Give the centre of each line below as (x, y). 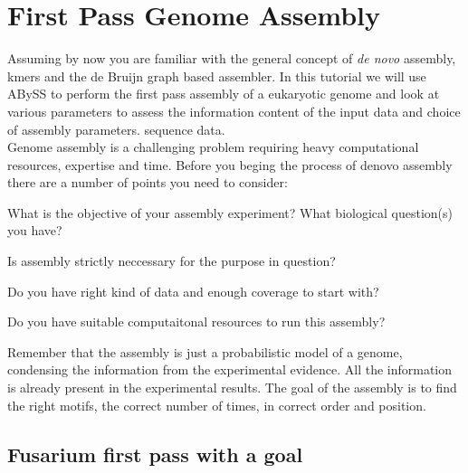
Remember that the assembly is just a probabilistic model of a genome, (205, 351)
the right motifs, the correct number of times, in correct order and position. (217, 405)
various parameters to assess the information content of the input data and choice (234, 111)
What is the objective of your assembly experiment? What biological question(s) (230, 212)
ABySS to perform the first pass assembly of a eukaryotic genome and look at (224, 94)
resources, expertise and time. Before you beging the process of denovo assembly (230, 164)
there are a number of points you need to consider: (148, 182)
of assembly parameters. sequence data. (116, 129)
